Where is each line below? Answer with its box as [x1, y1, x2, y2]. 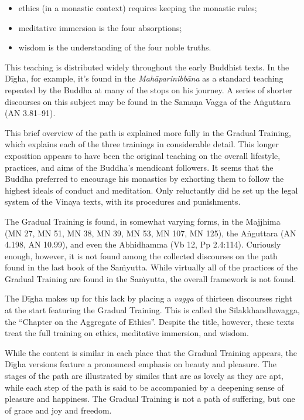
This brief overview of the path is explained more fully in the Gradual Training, [5, 126, 291, 138]
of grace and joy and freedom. [5, 404, 112, 416]
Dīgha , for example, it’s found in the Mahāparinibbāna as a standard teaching [5, 72, 283, 84]
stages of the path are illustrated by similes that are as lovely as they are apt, [5, 370, 283, 382]
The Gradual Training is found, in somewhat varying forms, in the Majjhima [5, 215, 281, 227]
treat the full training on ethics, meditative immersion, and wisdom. [5, 327, 249, 339]
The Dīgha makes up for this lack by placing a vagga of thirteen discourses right [5, 292, 292, 304]
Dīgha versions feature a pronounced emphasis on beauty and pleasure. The [5, 358, 276, 370]
